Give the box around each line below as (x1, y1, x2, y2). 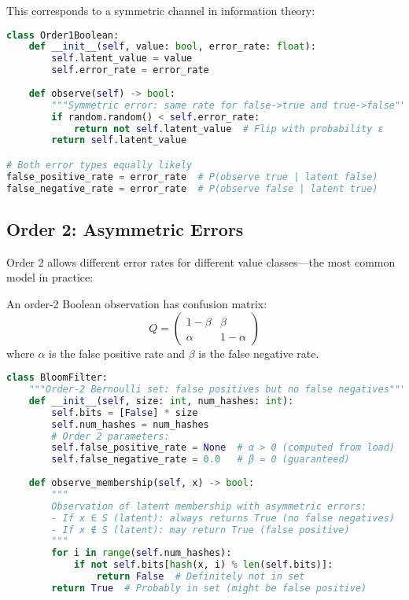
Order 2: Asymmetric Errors (6, 217, 244, 241)
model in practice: (6, 269, 94, 285)
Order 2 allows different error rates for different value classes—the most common (6, 253, 396, 270)
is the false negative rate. (198, 344, 319, 361)
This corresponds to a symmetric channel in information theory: (6, 2, 315, 18)
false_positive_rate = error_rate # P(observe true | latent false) (6, 171, 378, 182)
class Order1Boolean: (6, 29, 120, 41)
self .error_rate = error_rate (51, 64, 209, 76)
